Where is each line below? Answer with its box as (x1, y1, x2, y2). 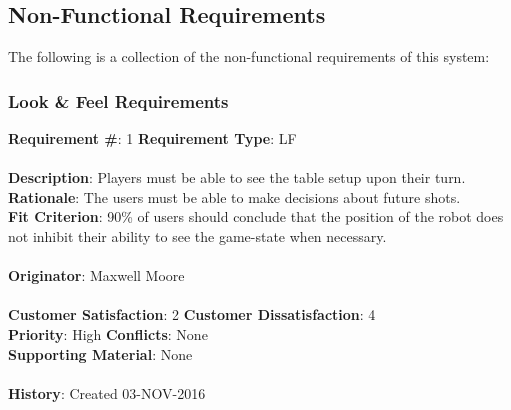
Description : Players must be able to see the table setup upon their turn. (8, 167, 466, 188)
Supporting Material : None (8, 343, 193, 364)
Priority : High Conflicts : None (8, 323, 208, 344)
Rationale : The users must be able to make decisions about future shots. (8, 186, 461, 207)
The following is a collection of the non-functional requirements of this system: (8, 46, 490, 67)
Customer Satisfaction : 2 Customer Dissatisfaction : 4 (8, 304, 376, 325)
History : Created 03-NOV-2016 (8, 382, 206, 403)
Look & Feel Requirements (8, 88, 229, 113)
